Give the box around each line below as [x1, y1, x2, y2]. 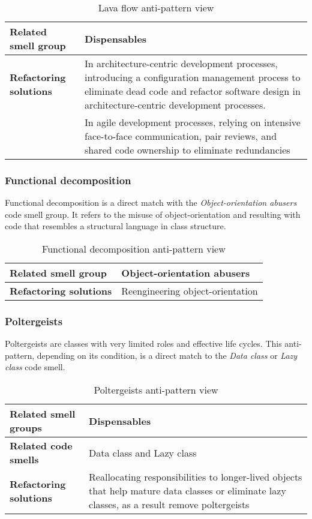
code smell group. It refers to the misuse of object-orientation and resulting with [5, 208, 301, 220]
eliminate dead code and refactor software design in [84, 84, 301, 98]
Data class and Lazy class [89, 445, 197, 460]
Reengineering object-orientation [121, 284, 258, 298]
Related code [10, 439, 73, 452]
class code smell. [5, 361, 65, 373]
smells [10, 452, 39, 466]
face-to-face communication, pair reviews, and [84, 129, 277, 143]
